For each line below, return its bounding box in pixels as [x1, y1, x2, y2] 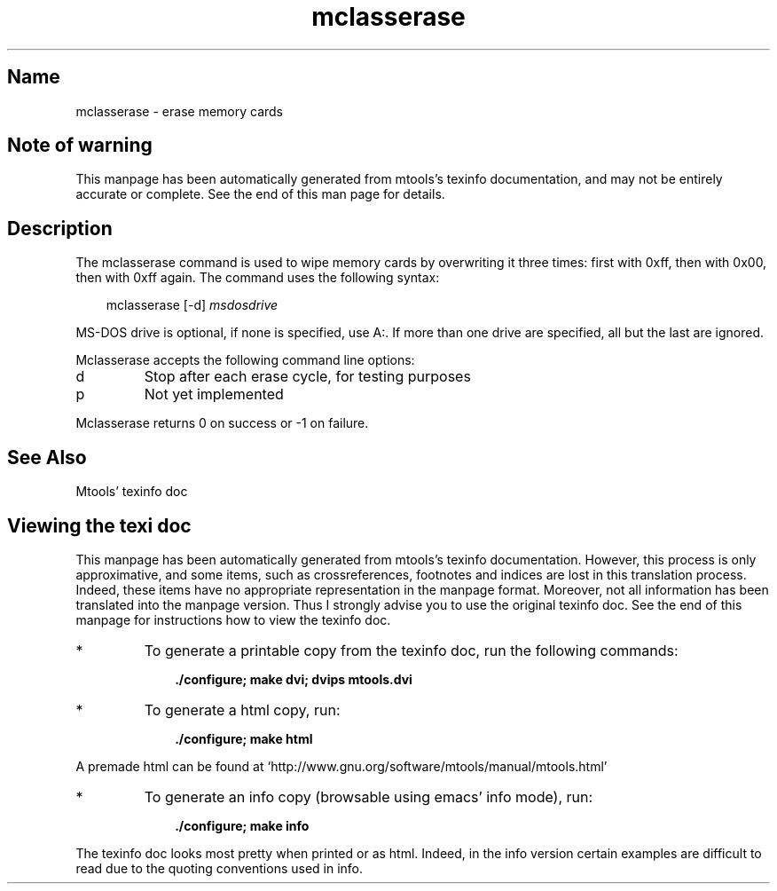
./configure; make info [175, 817, 310, 833]
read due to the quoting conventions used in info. [75, 860, 364, 876]
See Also [7, 445, 87, 469]
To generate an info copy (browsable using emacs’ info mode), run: [144, 787, 593, 806]
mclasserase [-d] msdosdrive [106, 297, 279, 313]
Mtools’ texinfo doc [75, 484, 188, 500]
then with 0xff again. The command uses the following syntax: [75, 270, 440, 286]
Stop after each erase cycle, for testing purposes [144, 367, 471, 386]
